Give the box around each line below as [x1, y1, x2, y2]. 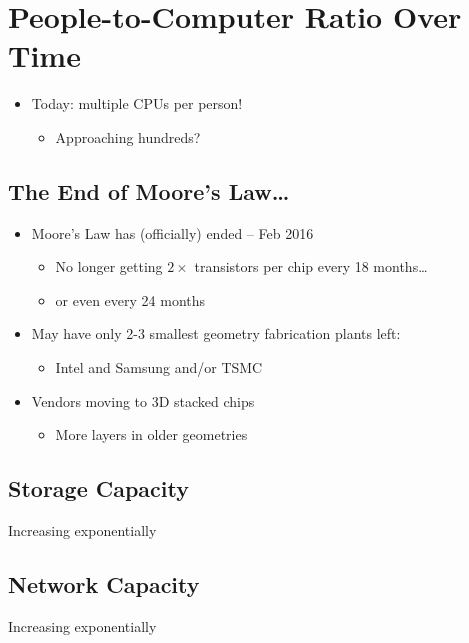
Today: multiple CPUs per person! [31, 93, 243, 114]
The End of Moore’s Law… [8, 175, 290, 206]
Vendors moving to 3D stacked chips [31, 390, 255, 411]
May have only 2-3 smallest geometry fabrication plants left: [31, 323, 401, 344]
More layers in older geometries [55, 424, 248, 445]
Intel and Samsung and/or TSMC [55, 357, 263, 378]
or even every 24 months [55, 289, 206, 310]
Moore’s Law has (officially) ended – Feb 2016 [31, 222, 314, 243]
